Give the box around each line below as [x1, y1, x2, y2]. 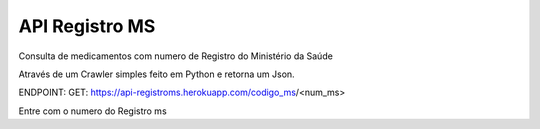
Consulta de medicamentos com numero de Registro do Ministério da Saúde [18, 50, 334, 62]
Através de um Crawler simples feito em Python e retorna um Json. [18, 68, 295, 80]
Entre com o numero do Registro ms [18, 105, 167, 117]
